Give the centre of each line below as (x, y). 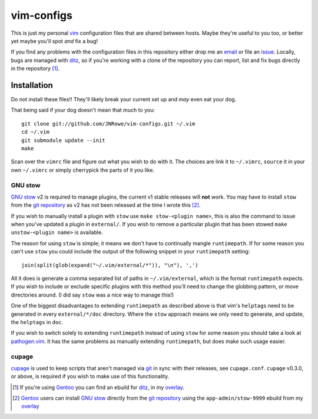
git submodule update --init (63, 140)
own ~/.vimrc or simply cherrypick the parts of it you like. (83, 170)
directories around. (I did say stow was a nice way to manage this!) (92, 295)
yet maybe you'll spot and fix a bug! (54, 41)
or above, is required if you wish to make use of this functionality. (90, 377)
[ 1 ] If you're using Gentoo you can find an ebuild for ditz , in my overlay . (99, 387)
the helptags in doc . (37, 322)
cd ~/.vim (35, 132)
